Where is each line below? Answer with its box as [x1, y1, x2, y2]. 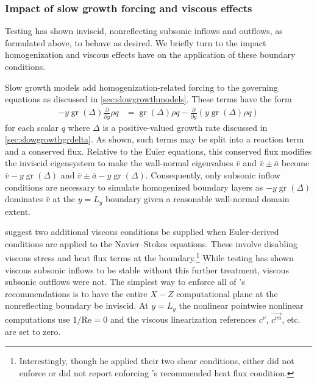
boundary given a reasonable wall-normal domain [105, 192, 290, 205]
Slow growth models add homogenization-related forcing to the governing [5, 80, 278, 93]
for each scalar [5, 121, 59, 133]
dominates [5, 192, 43, 205]
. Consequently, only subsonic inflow [145, 169, 280, 181]
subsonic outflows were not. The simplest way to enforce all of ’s [5, 275, 245, 288]
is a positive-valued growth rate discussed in [102, 121, 268, 133]
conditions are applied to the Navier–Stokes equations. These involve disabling [5, 237, 297, 250]
